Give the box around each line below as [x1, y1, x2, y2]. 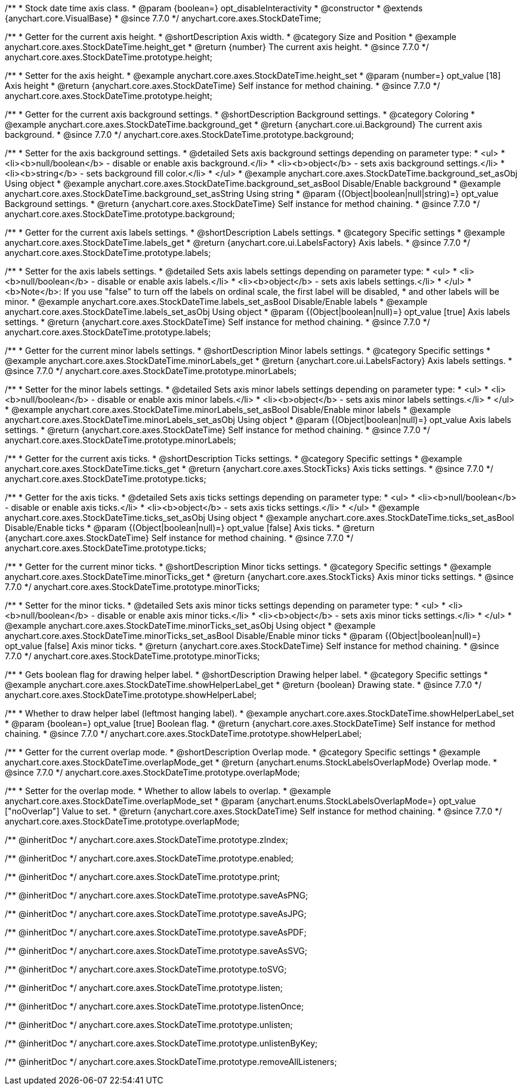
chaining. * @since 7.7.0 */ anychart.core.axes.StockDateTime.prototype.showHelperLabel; [5, 728, 362, 739]
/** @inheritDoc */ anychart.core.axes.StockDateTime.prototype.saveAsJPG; [5, 909, 307, 919]
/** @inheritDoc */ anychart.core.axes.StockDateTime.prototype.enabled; [5, 853, 294, 863]
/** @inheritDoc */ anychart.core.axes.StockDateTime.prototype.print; [5, 872, 280, 882]
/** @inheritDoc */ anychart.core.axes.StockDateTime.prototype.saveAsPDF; [5, 927, 307, 937]
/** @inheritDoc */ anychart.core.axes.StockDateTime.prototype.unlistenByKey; [5, 1038, 318, 1048]
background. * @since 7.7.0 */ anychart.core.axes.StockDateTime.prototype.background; [5, 129, 354, 140]
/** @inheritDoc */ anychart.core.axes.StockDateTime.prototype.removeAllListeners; [5, 1057, 337, 1067]
